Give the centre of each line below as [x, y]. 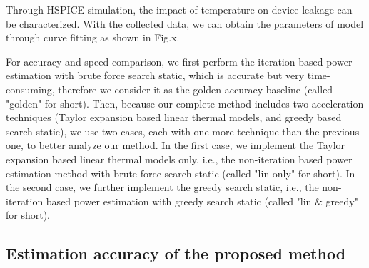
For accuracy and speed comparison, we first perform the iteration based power [179, 61]
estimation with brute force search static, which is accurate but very [155, 75]
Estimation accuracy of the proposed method [176, 253]
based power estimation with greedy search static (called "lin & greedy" [202, 201]
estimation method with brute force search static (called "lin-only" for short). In [181, 173]
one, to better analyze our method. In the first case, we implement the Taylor [176, 145]
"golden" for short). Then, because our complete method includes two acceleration [185, 103]
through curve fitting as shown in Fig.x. [93, 37]
